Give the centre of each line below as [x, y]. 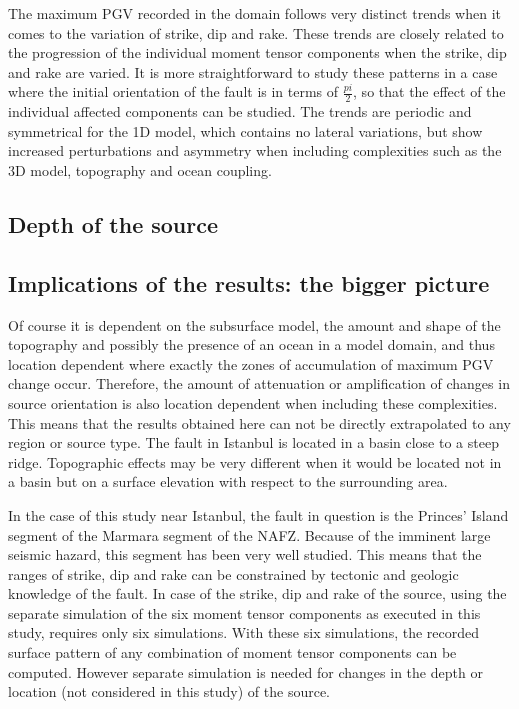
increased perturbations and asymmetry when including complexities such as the [255, 150]
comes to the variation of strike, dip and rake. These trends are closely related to [256, 32]
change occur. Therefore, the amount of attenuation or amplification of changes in [259, 383]
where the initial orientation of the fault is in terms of [173, 91]
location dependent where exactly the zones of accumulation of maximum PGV [251, 363]
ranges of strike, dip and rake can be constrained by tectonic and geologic [233, 573]
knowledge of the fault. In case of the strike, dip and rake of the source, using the [257, 593]
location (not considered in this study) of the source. [169, 691]
